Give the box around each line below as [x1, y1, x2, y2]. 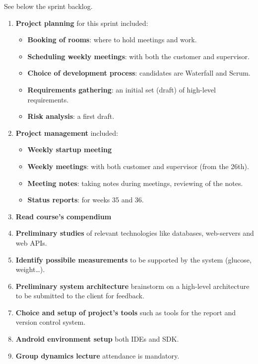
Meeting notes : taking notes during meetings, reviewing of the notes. [27, 178, 243, 188]
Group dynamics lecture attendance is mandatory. [15, 350, 180, 361]
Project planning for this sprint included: [15, 17, 148, 28]
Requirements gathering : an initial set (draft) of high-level [27, 84, 216, 94]
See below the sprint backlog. [4, 1, 93, 11]
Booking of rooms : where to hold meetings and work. [27, 34, 197, 45]
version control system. [15, 317, 86, 327]
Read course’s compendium [15, 211, 112, 221]
